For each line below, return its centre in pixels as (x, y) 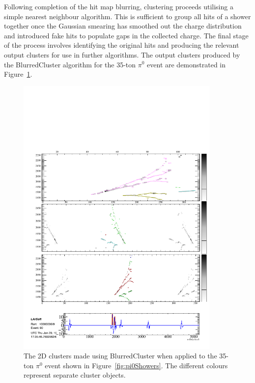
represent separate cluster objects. (75, 375)
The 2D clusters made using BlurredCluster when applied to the (120, 356)
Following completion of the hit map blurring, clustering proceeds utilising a (119, 6)
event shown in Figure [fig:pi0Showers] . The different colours (136, 365)
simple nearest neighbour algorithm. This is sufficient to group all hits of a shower (127, 16)
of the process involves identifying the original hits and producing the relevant (122, 45)
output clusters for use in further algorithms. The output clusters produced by (122, 54)
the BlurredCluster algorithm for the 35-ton (70, 64)
